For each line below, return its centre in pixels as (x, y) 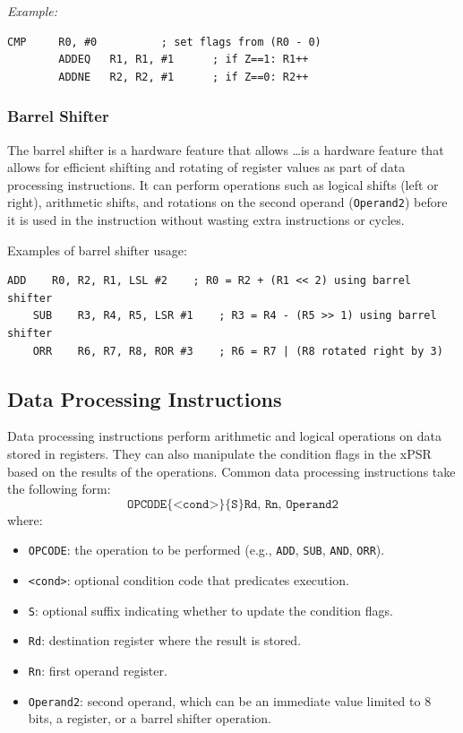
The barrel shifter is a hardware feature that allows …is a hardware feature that (226, 149)
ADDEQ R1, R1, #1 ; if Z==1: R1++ (184, 60)
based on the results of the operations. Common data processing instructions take (231, 471)
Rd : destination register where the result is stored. (165, 640)
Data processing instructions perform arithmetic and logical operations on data (225, 436)
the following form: (59, 489)
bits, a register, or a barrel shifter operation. (150, 718)
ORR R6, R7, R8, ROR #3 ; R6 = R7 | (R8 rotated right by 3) (238, 351)
